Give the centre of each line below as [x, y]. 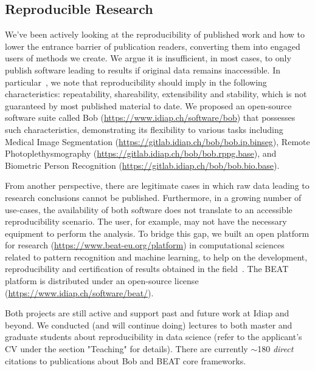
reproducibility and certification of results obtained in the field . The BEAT [147, 269]
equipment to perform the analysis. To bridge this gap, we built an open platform [157, 233]
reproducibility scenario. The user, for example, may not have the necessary [146, 221]
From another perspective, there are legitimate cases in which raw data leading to [157, 185]
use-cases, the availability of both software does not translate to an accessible [149, 209]
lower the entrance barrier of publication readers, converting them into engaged [153, 46]
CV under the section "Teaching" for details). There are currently [126, 349]
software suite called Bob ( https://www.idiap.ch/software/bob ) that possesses [150, 117]
